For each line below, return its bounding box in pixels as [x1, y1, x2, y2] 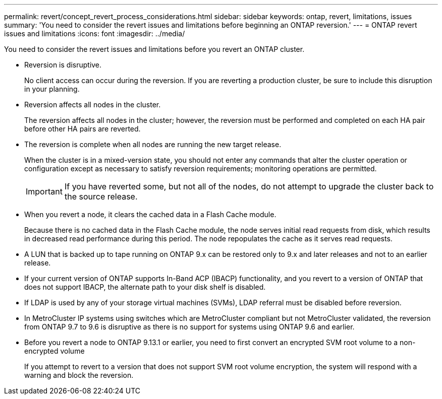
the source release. [64, 191, 138, 202]
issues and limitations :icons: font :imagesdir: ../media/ [4, 29, 185, 38]
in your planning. [24, 85, 80, 93]
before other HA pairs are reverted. [24, 124, 141, 133]
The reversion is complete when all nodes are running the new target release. [24, 140, 282, 149]
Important [26, 186, 63, 196]
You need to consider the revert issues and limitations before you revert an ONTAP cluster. [4, 45, 305, 53]
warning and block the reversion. [24, 371, 134, 379]
